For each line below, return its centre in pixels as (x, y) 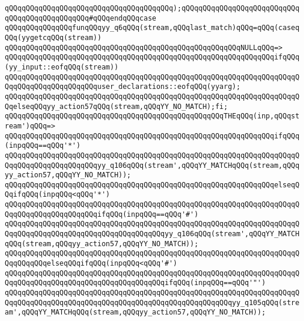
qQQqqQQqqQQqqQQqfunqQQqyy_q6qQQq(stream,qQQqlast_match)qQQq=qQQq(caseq (152, 28)
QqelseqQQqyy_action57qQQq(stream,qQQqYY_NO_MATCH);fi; (116, 106)
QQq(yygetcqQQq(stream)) (53, 37)
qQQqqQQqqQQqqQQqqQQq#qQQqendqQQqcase (81, 18)
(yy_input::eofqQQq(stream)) (62, 67)
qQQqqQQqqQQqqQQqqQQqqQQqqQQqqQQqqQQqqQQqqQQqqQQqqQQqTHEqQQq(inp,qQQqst (152, 116)
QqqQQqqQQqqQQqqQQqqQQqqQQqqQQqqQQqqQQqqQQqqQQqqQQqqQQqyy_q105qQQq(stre (152, 302)
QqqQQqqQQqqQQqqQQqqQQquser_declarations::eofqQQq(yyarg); (123, 87)
